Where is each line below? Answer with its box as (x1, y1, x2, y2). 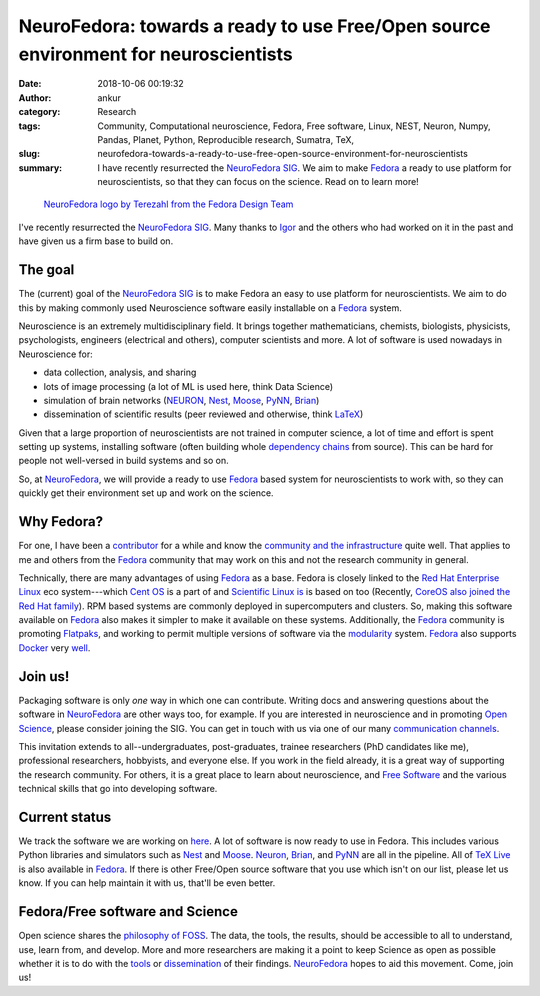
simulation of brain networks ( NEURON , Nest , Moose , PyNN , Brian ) (43, 394, 320, 406)
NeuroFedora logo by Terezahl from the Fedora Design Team (43, 198, 294, 210)
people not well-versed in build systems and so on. (18, 455, 229, 467)
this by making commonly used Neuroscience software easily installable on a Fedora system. (18, 301, 402, 314)
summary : (18, 161, 63, 174)
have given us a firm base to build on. (18, 235, 174, 247)
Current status (18, 808, 112, 825)
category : (18, 106, 61, 118)
